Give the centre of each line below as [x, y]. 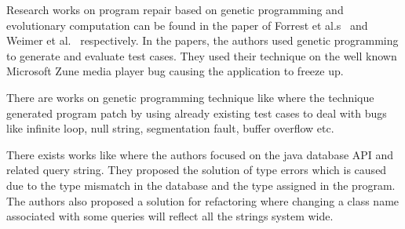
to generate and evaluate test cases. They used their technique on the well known [202, 55]
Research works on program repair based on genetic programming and [175, 9]
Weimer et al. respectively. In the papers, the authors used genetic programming [202, 40]
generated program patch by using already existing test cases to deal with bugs [197, 113]
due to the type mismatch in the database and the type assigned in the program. [201, 185]
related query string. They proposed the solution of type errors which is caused [197, 170]
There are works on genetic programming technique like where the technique [190, 97]
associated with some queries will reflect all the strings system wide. [170, 216]
